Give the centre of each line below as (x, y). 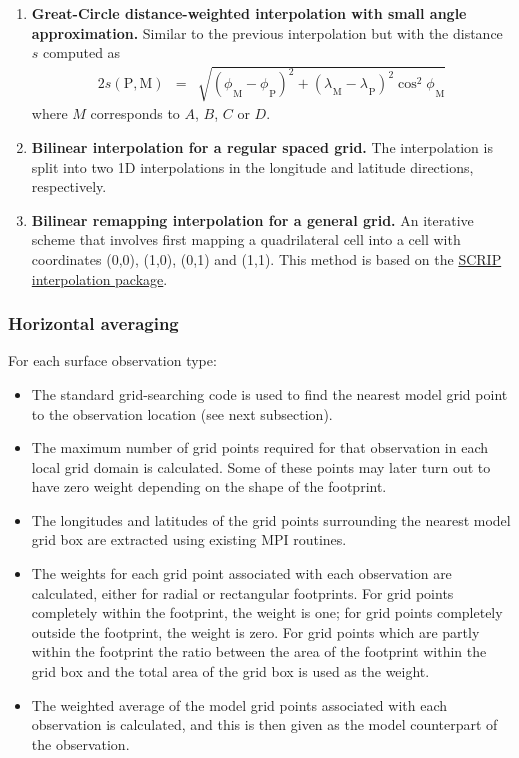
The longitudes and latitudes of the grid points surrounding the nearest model (271, 519)
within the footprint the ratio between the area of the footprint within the (259, 651)
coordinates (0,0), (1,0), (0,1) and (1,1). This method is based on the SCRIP (266, 258)
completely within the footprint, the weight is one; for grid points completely (267, 612)
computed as (82, 52)
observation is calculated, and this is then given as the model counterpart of (264, 724)
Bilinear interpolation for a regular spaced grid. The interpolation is (262, 146)
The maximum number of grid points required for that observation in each (259, 447)
